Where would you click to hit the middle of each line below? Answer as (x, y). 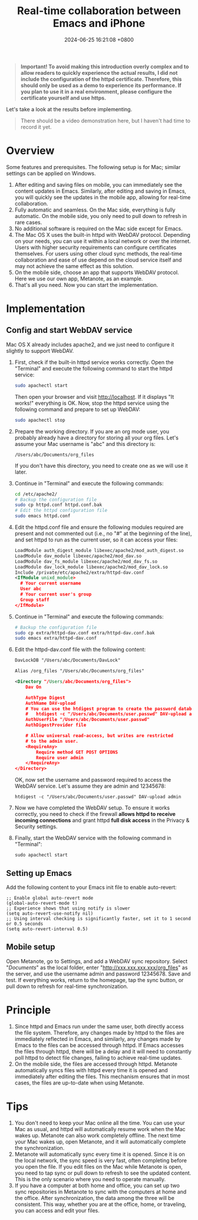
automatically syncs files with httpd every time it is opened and (91, 1070)
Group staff (35, 600)
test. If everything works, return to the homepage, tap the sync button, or (95, 980)
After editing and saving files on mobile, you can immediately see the (98, 184)
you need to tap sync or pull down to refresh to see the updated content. (103, 1173)
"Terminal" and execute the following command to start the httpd (93, 368)
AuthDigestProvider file (56, 725)
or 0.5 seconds (25, 924)
